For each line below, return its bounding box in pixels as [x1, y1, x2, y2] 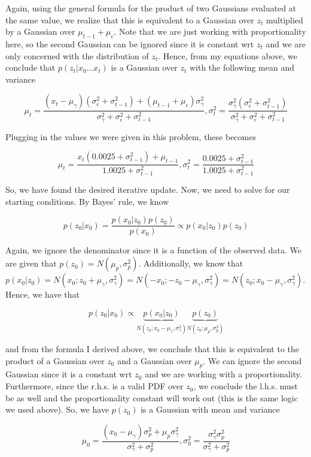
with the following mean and [189, 61, 294, 74]
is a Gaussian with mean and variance [141, 403, 280, 416]
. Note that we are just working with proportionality [114, 25, 306, 38]
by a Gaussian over [5, 25, 75, 38]
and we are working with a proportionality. [145, 368, 302, 380]
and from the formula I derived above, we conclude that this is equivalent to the [5, 343, 300, 355]
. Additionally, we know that [138, 257, 243, 270]
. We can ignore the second [203, 354, 302, 367]
